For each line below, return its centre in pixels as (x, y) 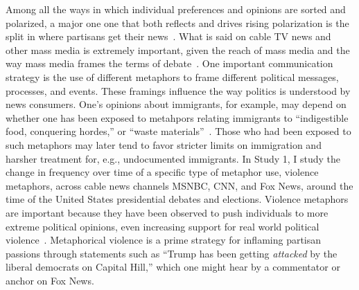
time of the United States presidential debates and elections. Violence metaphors (177, 199)
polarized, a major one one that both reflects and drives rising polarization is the (177, 22)
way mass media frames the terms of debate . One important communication (169, 63)
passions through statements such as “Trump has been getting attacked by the (172, 253)
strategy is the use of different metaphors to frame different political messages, (172, 76)
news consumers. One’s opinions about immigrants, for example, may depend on (176, 104)
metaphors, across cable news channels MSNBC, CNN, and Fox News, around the (179, 185)
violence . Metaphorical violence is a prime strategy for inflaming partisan (164, 240)
